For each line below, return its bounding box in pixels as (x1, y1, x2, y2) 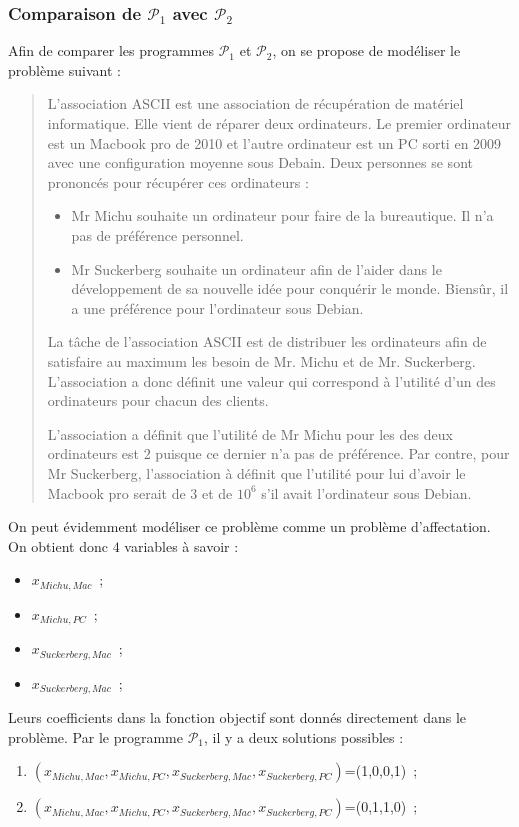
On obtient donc (8, 535, 108, 556)
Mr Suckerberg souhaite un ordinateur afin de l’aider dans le (71, 258, 442, 279)
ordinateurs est (47, 443, 140, 464)
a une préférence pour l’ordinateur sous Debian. (71, 297, 364, 318)
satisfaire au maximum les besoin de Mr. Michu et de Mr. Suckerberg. (47, 350, 476, 371)
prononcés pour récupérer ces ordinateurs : (47, 171, 309, 192)
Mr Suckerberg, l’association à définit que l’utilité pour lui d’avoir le (47, 462, 466, 483)
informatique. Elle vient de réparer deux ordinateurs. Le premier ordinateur (47, 113, 512, 133)
